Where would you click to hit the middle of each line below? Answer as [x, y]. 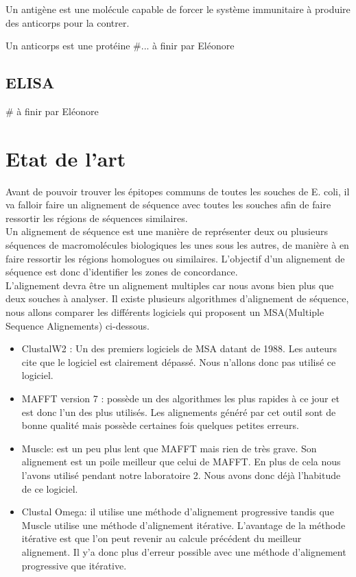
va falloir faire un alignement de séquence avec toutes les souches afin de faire [168, 205]
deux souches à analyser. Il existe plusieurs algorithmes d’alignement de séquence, [177, 298]
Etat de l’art [66, 158]
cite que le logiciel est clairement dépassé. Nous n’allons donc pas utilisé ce [179, 361]
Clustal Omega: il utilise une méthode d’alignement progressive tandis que [178, 512]
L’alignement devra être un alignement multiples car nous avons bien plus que [170, 285]
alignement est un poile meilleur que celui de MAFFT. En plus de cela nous [181, 462]
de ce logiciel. [50, 488]
